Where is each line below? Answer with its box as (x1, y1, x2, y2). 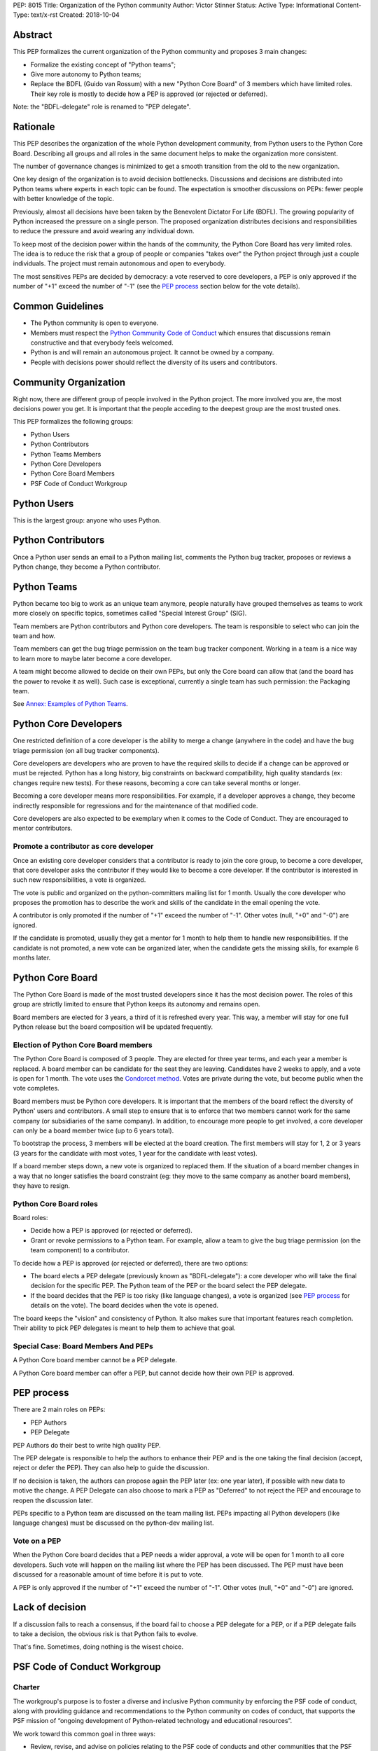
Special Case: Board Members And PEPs (13, 1341, 153, 1351)
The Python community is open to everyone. (30, 319, 159, 327)
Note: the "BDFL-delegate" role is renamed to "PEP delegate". (13, 102, 191, 111)
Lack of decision (13, 1601, 87, 1614)
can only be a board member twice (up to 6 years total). (13, 1126, 174, 1135)
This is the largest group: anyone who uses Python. (13, 515, 161, 525)
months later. (13, 953, 51, 962)
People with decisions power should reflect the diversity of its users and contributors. (30, 358, 278, 366)
